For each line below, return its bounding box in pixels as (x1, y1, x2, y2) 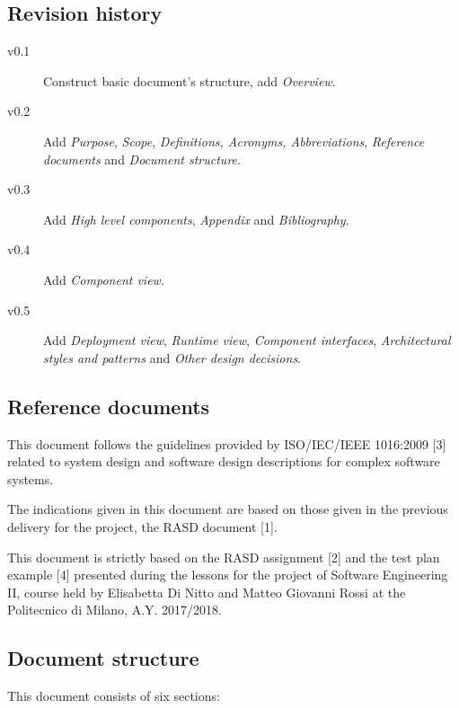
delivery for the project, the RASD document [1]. (7, 517, 278, 535)
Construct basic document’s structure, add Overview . (43, 71, 336, 90)
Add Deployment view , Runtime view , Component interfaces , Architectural (43, 331, 451, 350)
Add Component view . (43, 270, 164, 288)
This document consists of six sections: (7, 686, 220, 705)
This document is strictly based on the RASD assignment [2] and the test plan (7, 547, 440, 566)
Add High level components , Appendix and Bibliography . (43, 209, 349, 228)
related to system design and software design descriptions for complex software (7, 452, 440, 471)
